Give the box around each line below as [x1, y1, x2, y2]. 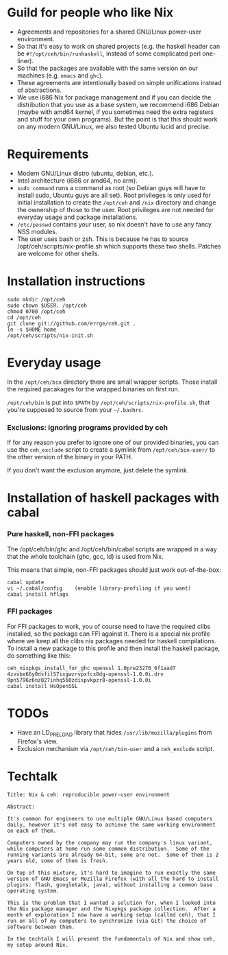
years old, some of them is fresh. [7, 857, 109, 864]
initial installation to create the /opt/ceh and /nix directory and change [16, 198, 216, 207]
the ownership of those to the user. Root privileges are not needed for [16, 205, 214, 214]
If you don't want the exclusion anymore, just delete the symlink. [7, 466, 189, 474]
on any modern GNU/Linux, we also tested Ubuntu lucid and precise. [16, 122, 211, 130]
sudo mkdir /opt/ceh [7, 296, 66, 303]
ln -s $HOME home [7, 326, 57, 333]
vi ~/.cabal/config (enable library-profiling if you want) [7, 585, 192, 592]
